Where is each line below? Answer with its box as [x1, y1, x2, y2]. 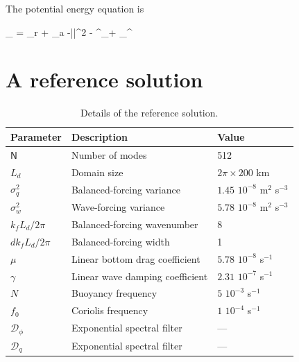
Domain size [71, 164, 123, 179]
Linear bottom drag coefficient [71, 251, 200, 266]
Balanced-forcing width [71, 234, 170, 248]
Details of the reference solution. [80, 105, 219, 120]
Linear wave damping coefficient [71, 268, 208, 283]
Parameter [10, 129, 62, 144]
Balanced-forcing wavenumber [71, 216, 198, 231]
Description [71, 129, 128, 144]
